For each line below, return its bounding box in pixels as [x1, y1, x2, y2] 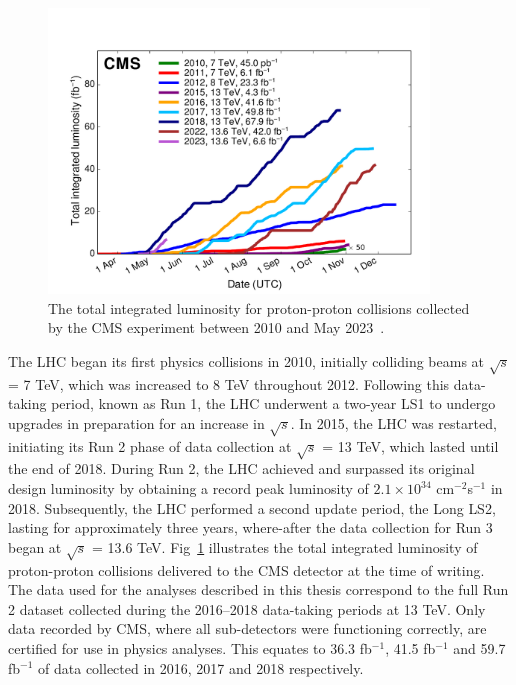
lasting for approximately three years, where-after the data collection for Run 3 [8, 517, 493, 538]
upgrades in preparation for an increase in [8, 412, 265, 433]
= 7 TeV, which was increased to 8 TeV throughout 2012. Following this [8, 373, 450, 394]
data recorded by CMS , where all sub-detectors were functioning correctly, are [8, 618, 487, 639]
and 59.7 [453, 637, 506, 658]
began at [8, 536, 62, 557]
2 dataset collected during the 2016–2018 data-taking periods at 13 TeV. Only [8, 598, 486, 619]
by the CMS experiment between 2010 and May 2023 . [48, 317, 385, 338]
